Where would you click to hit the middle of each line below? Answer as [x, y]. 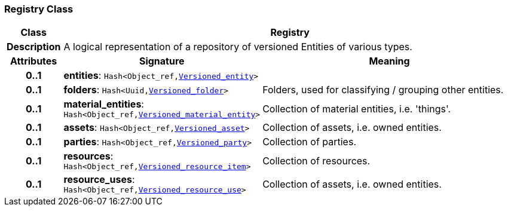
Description [33, 47]
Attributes [34, 61]
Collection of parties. [309, 142]
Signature [162, 61]
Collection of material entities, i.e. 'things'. [357, 108]
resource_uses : [99, 180]
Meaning [389, 61]
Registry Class [39, 9]
